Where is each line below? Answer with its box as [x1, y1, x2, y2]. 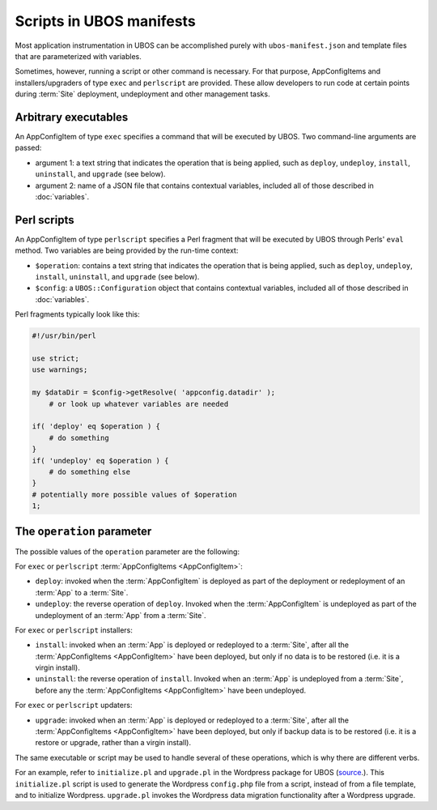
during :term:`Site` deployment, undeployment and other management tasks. [15, 89, 270, 99]
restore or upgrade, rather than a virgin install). [35, 738, 192, 748]
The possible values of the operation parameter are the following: [15, 547, 240, 556]
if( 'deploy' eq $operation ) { [32, 422, 161, 431]
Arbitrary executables [15, 110, 129, 124]
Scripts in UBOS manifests [15, 12, 196, 30]
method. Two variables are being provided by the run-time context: [15, 245, 239, 255]
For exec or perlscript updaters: [15, 701, 133, 710]
